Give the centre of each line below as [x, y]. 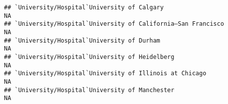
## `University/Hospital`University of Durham [82, 40]
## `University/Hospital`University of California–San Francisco [114, 24]
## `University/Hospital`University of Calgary [84, 7]
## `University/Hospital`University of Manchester [89, 90]
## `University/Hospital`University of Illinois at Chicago [105, 74]
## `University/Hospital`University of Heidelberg [89, 57]
